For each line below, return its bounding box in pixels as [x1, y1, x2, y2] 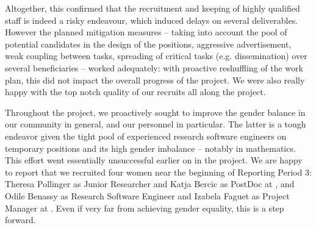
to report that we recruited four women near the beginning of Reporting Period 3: [5, 165, 312, 178]
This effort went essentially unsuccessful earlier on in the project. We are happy [5, 154, 303, 166]
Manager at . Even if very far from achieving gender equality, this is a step [5, 201, 284, 214]
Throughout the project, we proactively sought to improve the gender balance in [5, 105, 306, 118]
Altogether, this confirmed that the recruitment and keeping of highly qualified [5, 2, 300, 14]
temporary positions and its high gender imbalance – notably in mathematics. [5, 141, 296, 154]
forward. [5, 213, 36, 226]
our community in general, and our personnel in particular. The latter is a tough [5, 118, 306, 130]
